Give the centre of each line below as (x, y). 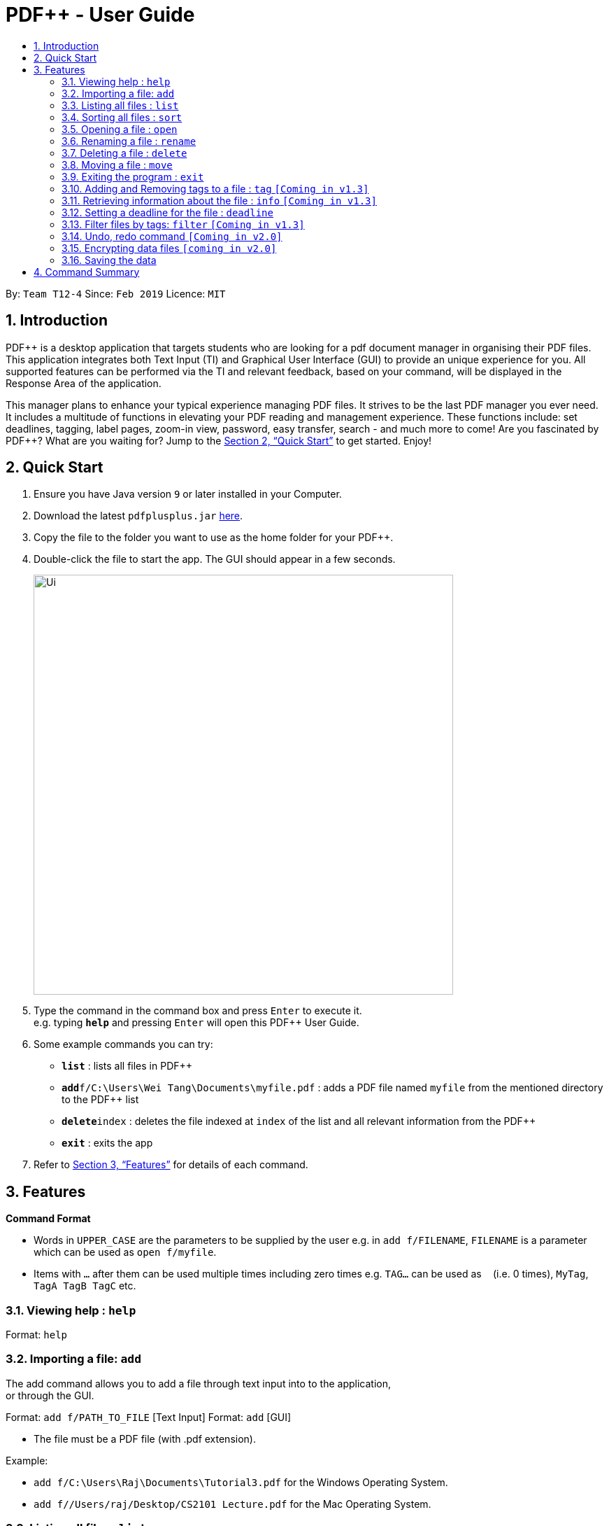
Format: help (36, 1335)
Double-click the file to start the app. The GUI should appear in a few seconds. (215, 559)
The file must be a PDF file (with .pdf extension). (145, 1438)
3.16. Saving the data (109, 260)
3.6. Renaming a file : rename (129, 141)
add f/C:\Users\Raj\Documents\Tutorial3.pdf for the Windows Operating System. (241, 1482)
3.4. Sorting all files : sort (122, 117)
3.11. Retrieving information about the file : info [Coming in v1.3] (219, 200)
